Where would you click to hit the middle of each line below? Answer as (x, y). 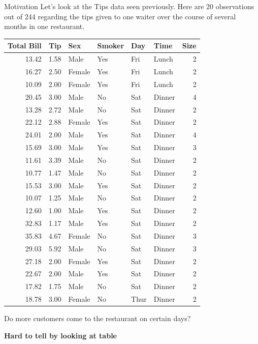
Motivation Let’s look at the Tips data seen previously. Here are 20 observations (129, 6)
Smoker (111, 46)
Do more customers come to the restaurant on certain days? (98, 318)
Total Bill (25, 46)
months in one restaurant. (44, 26)
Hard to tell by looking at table (60, 335)
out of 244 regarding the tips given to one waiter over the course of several (120, 16)
